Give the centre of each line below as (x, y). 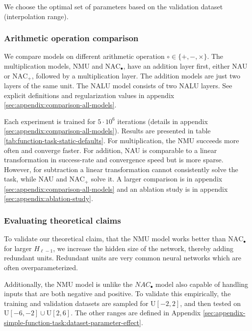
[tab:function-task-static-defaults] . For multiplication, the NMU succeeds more (122, 140)
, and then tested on (211, 303)
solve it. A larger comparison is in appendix (157, 179)
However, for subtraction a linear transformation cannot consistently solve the (121, 169)
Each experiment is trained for (50, 121)
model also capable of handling (202, 284)
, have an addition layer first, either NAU (185, 66)
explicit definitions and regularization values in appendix (89, 95)
